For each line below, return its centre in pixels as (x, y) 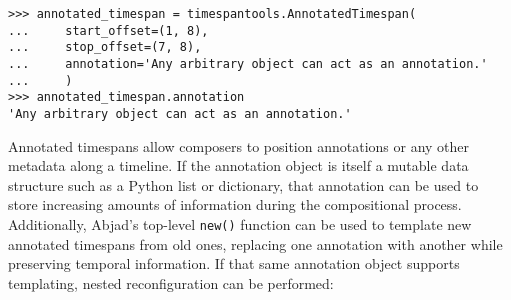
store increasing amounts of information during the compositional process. (235, 204)
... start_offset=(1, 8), (108, 30)
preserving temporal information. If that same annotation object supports (234, 263)
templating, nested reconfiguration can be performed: (171, 282)
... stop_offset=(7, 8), (105, 47)
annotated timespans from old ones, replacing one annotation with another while (255, 243)
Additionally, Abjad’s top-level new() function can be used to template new (240, 223)
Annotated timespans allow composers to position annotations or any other (239, 145)
